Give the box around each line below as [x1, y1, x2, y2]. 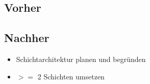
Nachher [4, 30, 49, 46]
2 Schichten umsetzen [37, 71, 105, 81]
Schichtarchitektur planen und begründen [16, 53, 146, 64]
